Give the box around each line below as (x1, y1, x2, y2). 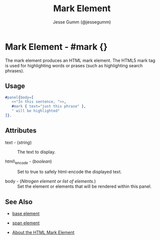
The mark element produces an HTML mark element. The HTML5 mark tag (5, 57, 156, 63)
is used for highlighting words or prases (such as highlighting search (5, 62, 143, 68)
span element (12, 220, 40, 226)
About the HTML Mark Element (12, 230, 75, 236)
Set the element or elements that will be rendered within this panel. (17, 183, 152, 189)
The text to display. (17, 149, 56, 155)
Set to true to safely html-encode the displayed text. (17, 169, 122, 175)
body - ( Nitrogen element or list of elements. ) (5, 179, 96, 184)
